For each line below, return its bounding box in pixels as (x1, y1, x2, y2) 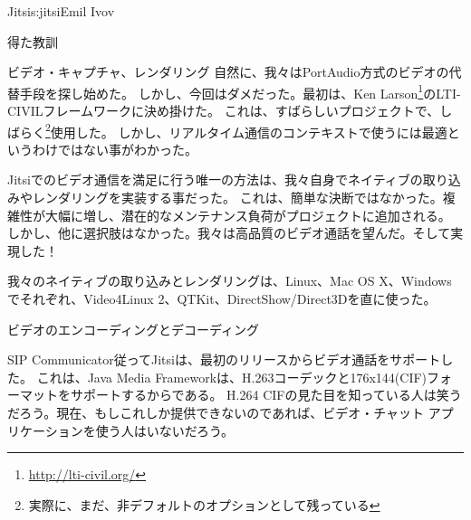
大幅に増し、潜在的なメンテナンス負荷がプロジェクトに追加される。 (44, 205, 451, 224)
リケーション (7, 421, 83, 440)
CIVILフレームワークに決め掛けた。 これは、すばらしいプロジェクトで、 (7, 101, 440, 120)
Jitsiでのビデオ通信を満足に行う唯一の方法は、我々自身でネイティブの (7, 170, 423, 189)
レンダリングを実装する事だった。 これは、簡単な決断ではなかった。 (32, 188, 443, 207)
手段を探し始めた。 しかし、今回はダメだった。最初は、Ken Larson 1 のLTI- (19, 80, 461, 102)
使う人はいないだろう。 (95, 421, 235, 440)
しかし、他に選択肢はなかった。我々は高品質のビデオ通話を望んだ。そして (7, 223, 451, 242)
